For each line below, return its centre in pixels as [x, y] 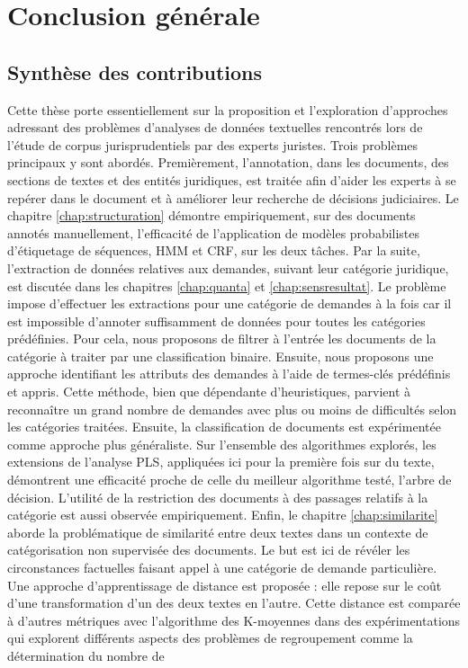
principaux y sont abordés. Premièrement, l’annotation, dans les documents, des [228, 162]
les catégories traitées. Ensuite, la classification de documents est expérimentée [224, 427]
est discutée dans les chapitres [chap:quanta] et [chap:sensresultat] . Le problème [227, 285]
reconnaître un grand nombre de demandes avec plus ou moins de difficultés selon [232, 409]
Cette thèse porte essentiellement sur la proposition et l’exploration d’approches [228, 109]
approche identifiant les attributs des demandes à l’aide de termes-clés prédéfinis [229, 374]
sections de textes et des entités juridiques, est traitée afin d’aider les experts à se [232, 179]
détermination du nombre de [86, 655]
